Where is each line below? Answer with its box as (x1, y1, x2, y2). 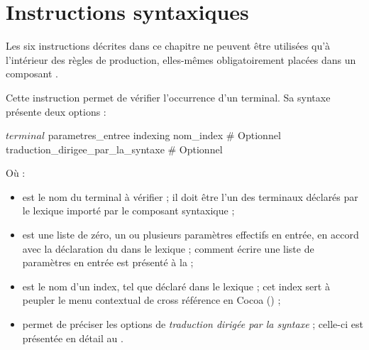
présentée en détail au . (22, 330, 123, 345)
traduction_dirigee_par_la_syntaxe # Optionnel (6, 141, 223, 156)
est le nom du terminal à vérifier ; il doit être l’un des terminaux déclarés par (22, 189, 358, 204)
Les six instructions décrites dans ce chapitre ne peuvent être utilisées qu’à (6, 38, 331, 53)
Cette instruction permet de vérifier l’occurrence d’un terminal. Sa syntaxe (6, 89, 331, 104)
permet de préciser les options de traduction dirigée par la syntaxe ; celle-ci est (22, 317, 363, 332)
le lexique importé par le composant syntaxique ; (22, 203, 235, 218)
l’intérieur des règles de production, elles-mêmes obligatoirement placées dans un (6, 52, 356, 67)
